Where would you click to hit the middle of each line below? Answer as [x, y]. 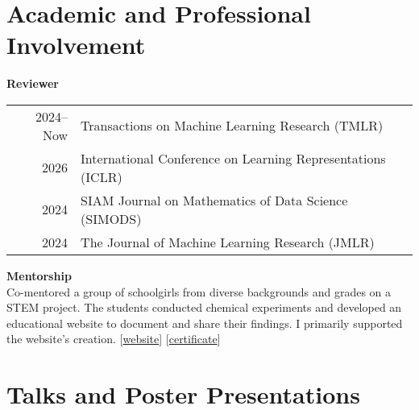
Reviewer [33, 83]
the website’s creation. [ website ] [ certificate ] [114, 339]
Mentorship [39, 275]
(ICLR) [102, 176]
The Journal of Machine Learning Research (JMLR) [228, 242]
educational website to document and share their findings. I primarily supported [205, 323]
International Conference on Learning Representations [233, 158]
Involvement [76, 45]
